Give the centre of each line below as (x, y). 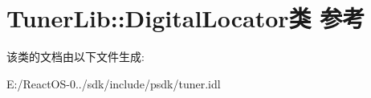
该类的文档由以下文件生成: (75, 57)
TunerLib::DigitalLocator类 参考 (186, 18)
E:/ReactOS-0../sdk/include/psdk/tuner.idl (114, 83)
